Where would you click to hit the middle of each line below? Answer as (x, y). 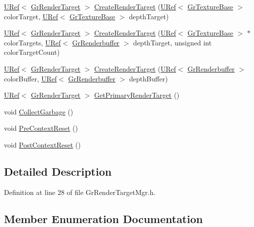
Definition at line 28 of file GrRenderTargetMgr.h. (80, 192)
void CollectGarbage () (39, 111)
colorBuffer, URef (31, 78)
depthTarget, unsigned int (172, 42)
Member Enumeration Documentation (104, 218)
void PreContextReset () (41, 128)
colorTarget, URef (31, 16)
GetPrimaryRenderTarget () (137, 95)
